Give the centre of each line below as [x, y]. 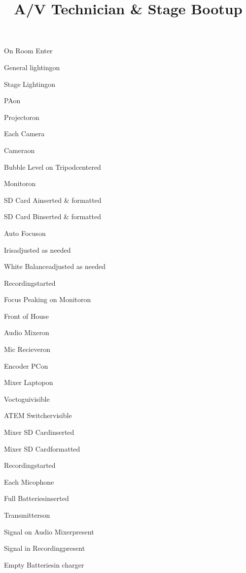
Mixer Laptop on [29, 382]
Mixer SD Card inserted [39, 432]
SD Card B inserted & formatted [53, 216]
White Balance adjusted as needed [55, 266]
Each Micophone [29, 481]
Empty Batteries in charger [44, 564]
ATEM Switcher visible [38, 415]
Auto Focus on [25, 233]
